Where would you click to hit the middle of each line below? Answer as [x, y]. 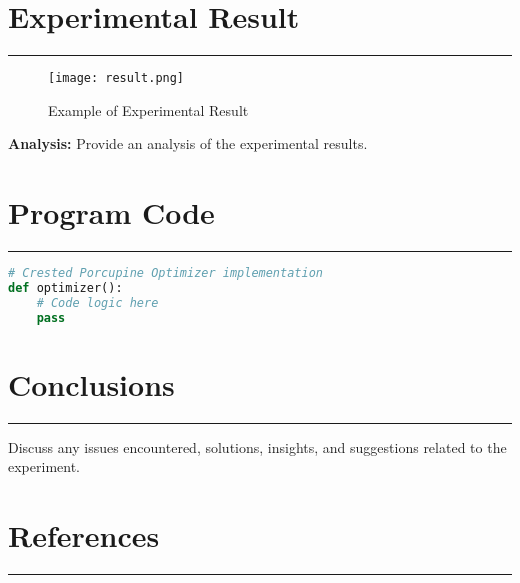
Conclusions [91, 383]
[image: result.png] [116, 78]
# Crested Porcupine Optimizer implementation [165, 273]
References [84, 535]
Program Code [111, 212]
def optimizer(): [65, 287]
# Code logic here [97, 302]
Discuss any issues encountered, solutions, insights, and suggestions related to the [257, 446]
